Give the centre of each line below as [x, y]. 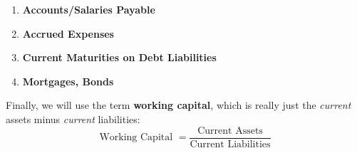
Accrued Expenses [68, 33]
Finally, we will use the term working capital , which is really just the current [178, 105]
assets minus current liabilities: [73, 118]
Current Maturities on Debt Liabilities [119, 57]
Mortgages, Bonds [68, 81]
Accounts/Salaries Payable [89, 9]
